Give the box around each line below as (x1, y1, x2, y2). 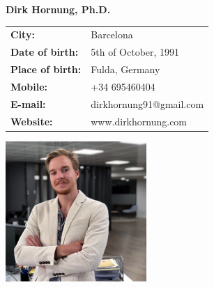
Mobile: (10, 79, 48, 93)
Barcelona (91, 27, 133, 42)
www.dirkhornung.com (91, 114, 188, 128)
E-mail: (10, 96, 46, 111)
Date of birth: (10, 45, 79, 59)
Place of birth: (10, 62, 82, 77)
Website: (10, 114, 53, 128)
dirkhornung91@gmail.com (91, 96, 204, 111)
